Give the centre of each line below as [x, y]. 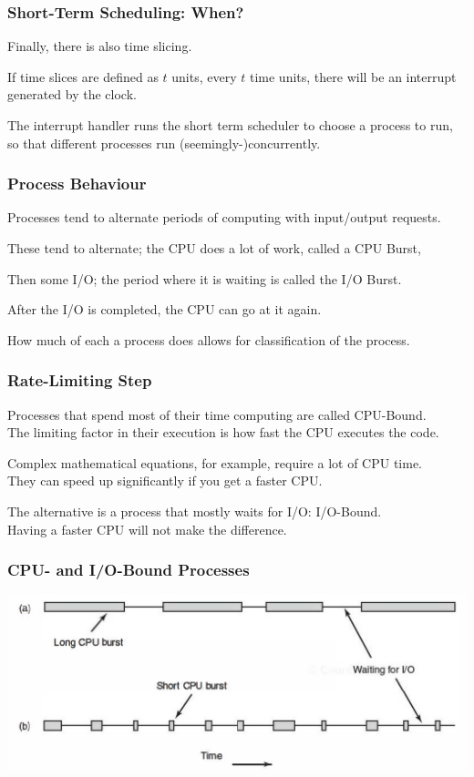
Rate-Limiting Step [80, 380]
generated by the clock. [72, 94]
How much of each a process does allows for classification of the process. [209, 339]
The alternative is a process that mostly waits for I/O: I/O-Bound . [195, 511]
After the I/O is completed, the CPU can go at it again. [165, 309]
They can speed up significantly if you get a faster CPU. [165, 481]
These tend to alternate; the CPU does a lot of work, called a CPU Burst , [214, 248]
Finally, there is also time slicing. [100, 46]
